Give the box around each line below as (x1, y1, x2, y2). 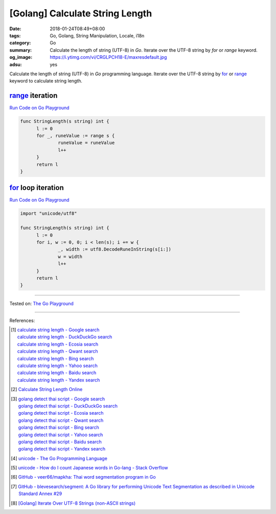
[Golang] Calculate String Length (9, 8, 152, 19)
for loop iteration (9, 183, 64, 192)
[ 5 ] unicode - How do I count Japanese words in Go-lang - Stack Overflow (11, 465, 168, 471)
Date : (9, 26, 21, 32)
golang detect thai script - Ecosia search (18, 410, 104, 416)
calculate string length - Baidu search (17, 370, 97, 376)
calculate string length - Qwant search (17, 348, 98, 354)
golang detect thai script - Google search (18, 396, 105, 402)
